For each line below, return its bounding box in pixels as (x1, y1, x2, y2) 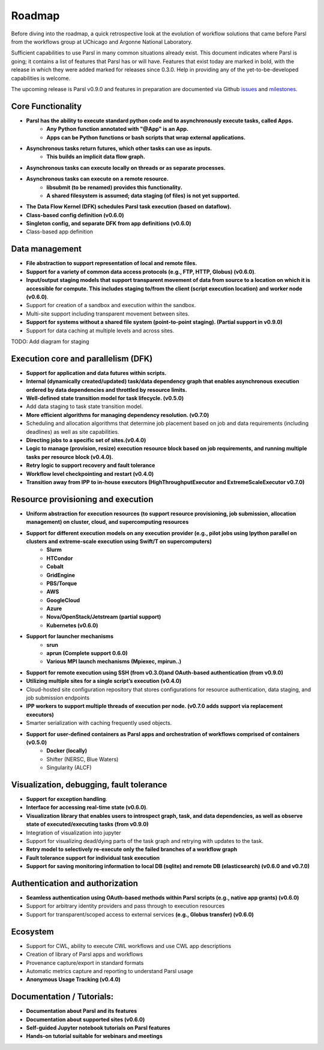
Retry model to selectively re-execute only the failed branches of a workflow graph (26, 846, 238, 853)
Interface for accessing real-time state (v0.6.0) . (26, 804, 148, 811)
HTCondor (46, 554, 73, 562)
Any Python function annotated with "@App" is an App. (46, 125, 189, 133)
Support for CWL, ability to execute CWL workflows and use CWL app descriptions (26, 942, 232, 949)
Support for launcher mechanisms (26, 633, 114, 640)
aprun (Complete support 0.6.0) (46, 650, 128, 657)
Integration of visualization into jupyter (26, 829, 121, 836)
